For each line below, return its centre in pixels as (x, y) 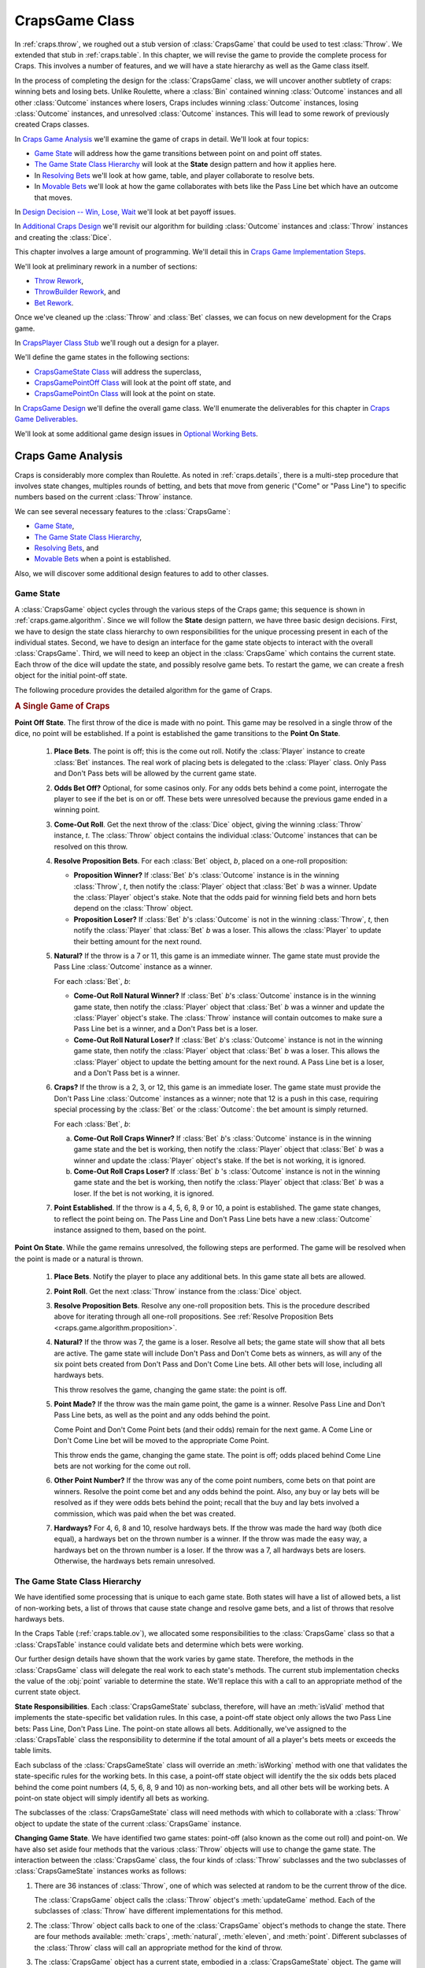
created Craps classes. (52, 124)
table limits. (33, 1751)
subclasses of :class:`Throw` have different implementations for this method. (159, 1911)
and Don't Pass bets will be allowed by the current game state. (155, 773)
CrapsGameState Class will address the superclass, (118, 372)
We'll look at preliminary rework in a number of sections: (106, 266)
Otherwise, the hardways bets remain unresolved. (135, 1561)
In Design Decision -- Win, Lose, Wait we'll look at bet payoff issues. (125, 212)
